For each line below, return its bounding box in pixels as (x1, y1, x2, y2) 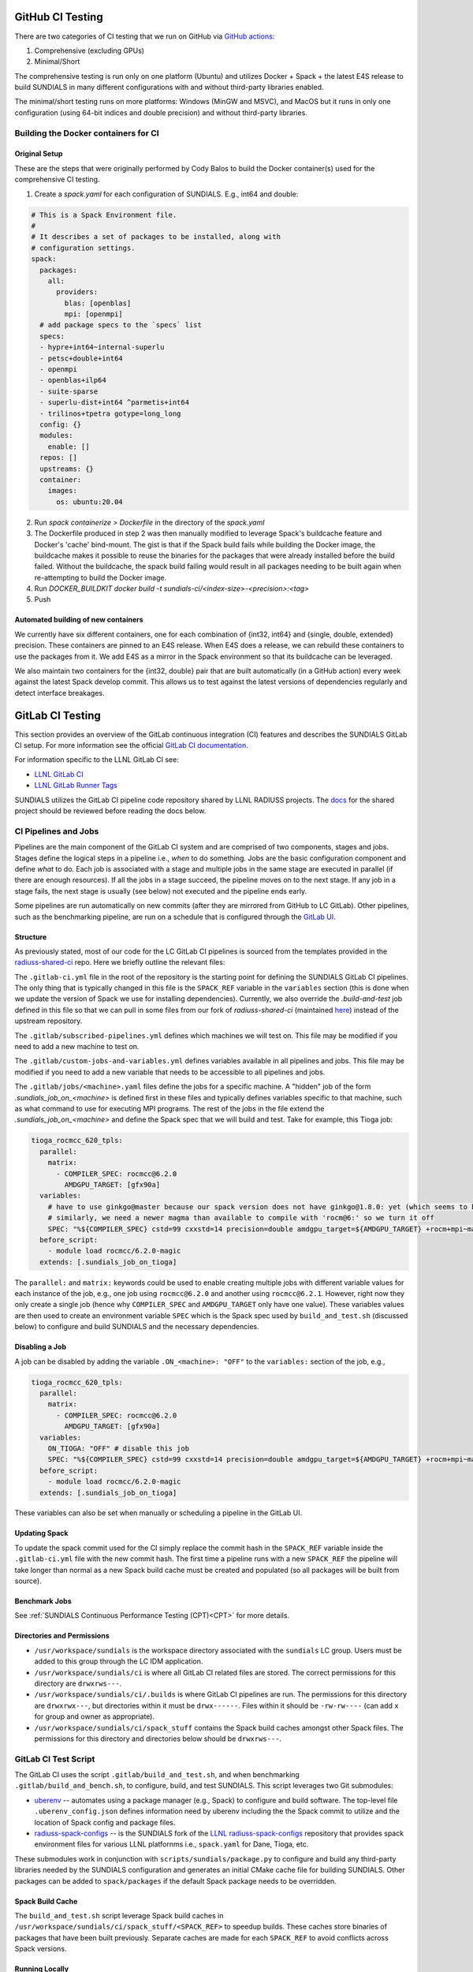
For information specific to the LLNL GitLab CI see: (14, 755, 179, 764)
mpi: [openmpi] (64, 310, 124, 319)
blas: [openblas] (64, 298, 132, 308)
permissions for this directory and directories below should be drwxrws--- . (34, 1734, 282, 1743)
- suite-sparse (39, 387, 99, 396)
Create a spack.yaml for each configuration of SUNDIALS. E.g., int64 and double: (34, 189, 299, 199)
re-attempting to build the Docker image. (34, 573, 167, 582)
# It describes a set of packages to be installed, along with (31, 233, 281, 241)
